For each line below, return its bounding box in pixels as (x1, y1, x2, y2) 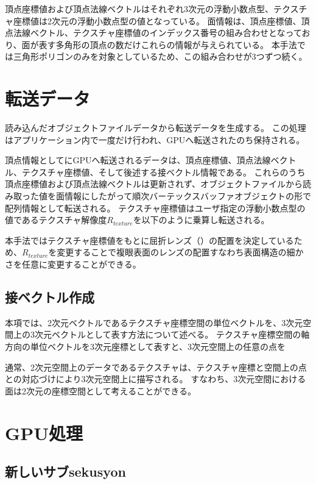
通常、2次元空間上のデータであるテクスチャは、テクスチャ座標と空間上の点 (5, 360, 307, 373)
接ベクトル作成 (5, 288, 94, 307)
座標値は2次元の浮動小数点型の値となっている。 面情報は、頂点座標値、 (13, 14, 301, 27)
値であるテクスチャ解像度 (5, 213, 107, 226)
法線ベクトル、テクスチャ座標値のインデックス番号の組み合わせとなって (13, 26, 302, 39)
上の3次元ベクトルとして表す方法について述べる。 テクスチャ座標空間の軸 (13, 328, 310, 341)
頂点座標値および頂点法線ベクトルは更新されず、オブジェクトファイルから (5, 177, 303, 190)
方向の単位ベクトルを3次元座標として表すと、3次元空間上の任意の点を (5, 340, 286, 353)
